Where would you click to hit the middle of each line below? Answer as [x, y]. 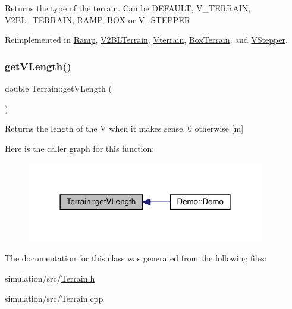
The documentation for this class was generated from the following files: [136, 258]
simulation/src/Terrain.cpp [54, 298]
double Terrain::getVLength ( [58, 88]
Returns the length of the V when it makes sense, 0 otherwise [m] [124, 128]
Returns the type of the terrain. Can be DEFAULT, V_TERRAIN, [128, 8]
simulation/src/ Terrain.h [50, 278]
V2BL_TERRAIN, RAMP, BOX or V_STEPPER [98, 19]
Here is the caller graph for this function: [80, 148]
